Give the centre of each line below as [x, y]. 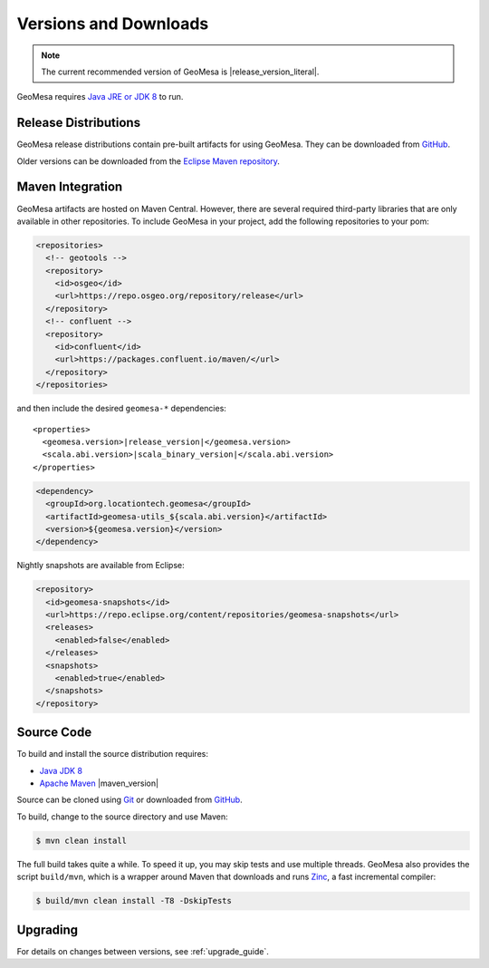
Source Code [54, 733]
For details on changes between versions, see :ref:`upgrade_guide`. [143, 951]
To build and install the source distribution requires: [112, 754]
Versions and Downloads [113, 24]
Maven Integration [70, 187]
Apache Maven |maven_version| [99, 783]
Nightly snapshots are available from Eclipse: [101, 566]
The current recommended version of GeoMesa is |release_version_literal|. [180, 72]
